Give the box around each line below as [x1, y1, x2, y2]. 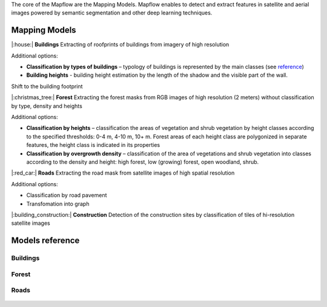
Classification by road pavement [26, 192, 107, 199]
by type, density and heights [11, 102, 83, 109]
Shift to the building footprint [11, 82, 83, 90]
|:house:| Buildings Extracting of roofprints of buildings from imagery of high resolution [11, 41, 230, 48]
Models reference [11, 236, 80, 246]
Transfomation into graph [26, 200, 90, 207]
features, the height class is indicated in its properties [26, 141, 160, 149]
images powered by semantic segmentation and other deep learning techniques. [11, 9, 213, 16]
